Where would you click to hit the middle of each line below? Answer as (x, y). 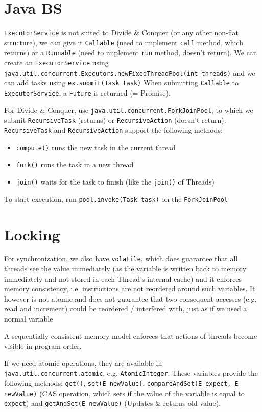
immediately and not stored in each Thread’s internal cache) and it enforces (123, 278)
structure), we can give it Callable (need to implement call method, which (124, 42)
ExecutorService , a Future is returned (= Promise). (87, 93)
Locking (32, 234)
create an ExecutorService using (56, 63)
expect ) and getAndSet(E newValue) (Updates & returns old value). (113, 403)
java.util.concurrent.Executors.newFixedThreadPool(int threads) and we (130, 72)
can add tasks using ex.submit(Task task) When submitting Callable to (122, 83)
